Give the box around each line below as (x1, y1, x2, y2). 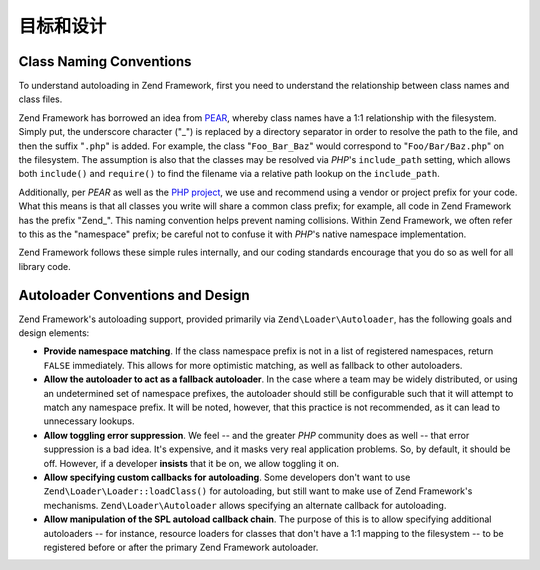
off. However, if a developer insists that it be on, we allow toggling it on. (43, 457, 340, 469)
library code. (18, 260, 71, 272)
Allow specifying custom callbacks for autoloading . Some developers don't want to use (43, 471, 411, 483)
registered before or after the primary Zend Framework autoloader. (43, 541, 319, 553)
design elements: (18, 327, 90, 339)
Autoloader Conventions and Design (18, 286, 250, 304)
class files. (18, 93, 63, 105)
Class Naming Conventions (18, 53, 192, 70)
